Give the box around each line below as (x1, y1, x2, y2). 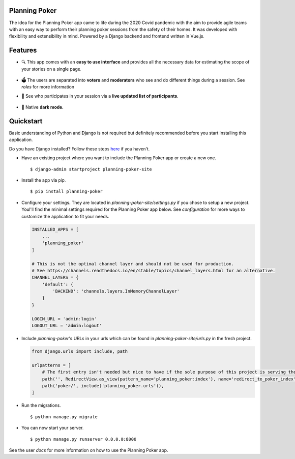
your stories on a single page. (21, 66, 82, 72)
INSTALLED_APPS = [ (31, 227, 79, 232)
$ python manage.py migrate (30, 414, 98, 420)
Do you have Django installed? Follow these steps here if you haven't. (9, 145, 150, 152)
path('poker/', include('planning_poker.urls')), (42, 383, 164, 388)
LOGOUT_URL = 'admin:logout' (31, 323, 102, 329)
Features (9, 46, 37, 55)
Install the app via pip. (21, 177, 66, 183)
